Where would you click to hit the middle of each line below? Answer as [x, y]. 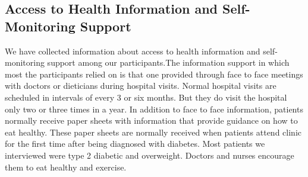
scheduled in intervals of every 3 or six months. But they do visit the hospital [146, 97]
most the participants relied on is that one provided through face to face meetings [154, 74]
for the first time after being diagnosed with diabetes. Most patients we [135, 144]
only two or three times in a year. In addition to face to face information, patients [154, 109]
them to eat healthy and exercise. [66, 167]
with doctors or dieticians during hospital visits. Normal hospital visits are [141, 86]
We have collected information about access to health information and [133, 51]
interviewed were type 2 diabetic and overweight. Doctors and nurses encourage [150, 155]
